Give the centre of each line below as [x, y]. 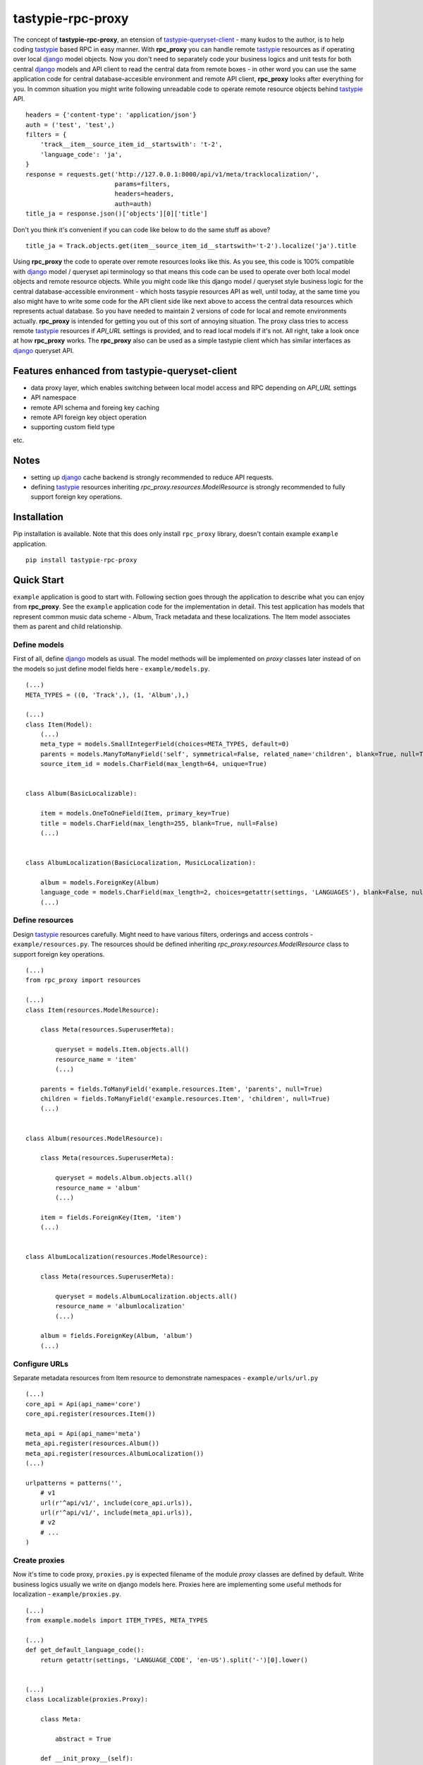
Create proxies [39, 1560]
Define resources [43, 920]
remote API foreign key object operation [89, 417]
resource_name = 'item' [96, 1059]
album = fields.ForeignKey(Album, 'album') [116, 1336]
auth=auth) [133, 204]
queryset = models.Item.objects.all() [122, 1049]
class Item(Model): [59, 724]
